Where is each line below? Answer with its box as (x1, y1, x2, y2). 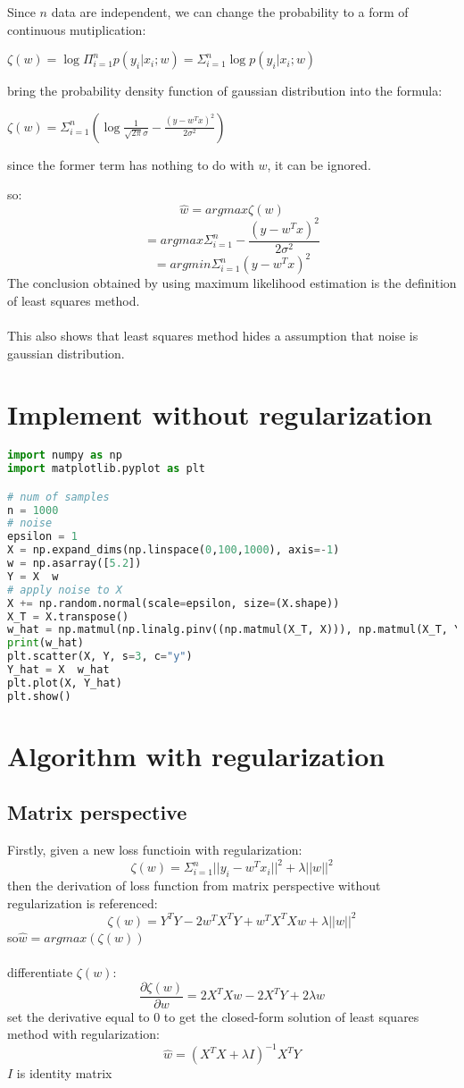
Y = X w (7, 569, 59, 583)
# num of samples (7, 490, 110, 503)
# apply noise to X (7, 583, 122, 596)
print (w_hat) (7, 637, 84, 650)
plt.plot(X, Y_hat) (7, 676, 122, 689)
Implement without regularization (7, 396, 433, 433)
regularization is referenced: (7, 893, 158, 912)
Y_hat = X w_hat (7, 663, 110, 677)
